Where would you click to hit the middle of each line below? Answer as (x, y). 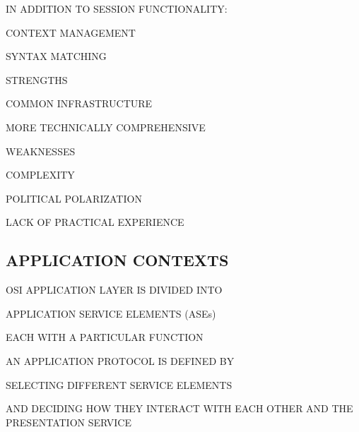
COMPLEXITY (40, 175)
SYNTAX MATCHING (56, 56)
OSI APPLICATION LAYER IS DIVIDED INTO (114, 290)
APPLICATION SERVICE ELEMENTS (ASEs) (111, 313)
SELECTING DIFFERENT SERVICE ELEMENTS (119, 384)
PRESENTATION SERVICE (69, 422)
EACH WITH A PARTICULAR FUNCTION (105, 337)
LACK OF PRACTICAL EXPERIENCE (95, 222)
